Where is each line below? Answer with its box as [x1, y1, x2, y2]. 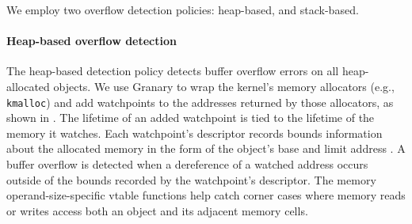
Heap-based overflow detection [6, 32, 177, 49]
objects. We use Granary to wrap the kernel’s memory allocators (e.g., [53, 78, 395, 94]
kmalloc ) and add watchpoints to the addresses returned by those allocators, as [6, 93, 394, 110]
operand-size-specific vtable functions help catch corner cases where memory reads [6, 187, 406, 203]
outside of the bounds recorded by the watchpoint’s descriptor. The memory [6, 171, 376, 188]
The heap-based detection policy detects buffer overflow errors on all [6, 63, 339, 79]
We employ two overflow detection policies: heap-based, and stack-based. [6, 2, 359, 17]
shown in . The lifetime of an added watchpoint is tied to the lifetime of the [6, 109, 375, 126]
